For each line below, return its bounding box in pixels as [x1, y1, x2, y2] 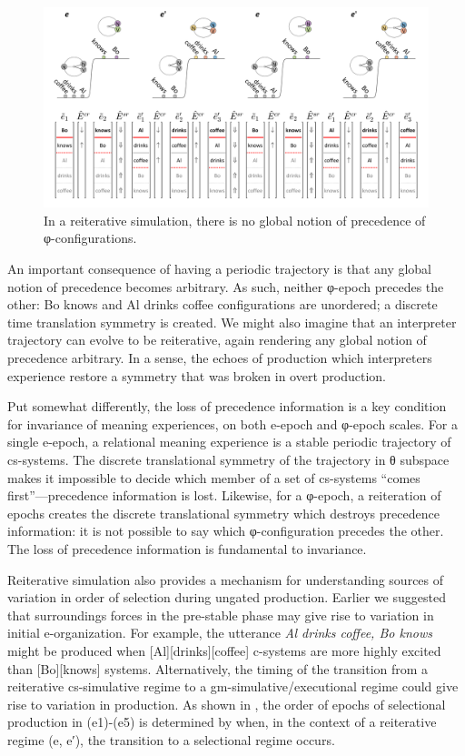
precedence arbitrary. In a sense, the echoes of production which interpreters [7, 348, 432, 368]
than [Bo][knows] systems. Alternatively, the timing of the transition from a [7, 659, 429, 678]
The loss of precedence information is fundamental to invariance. [7, 539, 367, 558]
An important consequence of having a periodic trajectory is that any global [7, 259, 432, 278]
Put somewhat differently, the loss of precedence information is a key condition [7, 397, 447, 416]
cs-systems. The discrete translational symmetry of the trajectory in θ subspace [7, 450, 450, 469]
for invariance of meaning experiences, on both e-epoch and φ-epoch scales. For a [7, 414, 458, 433]
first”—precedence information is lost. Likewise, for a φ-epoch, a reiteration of [7, 486, 441, 505]
